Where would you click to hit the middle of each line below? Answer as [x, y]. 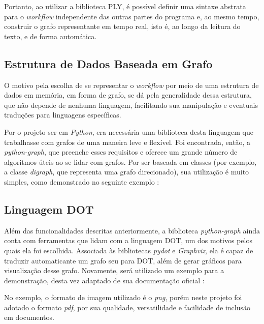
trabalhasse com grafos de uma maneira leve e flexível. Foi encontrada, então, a [127, 142]
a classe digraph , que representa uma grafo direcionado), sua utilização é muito [127, 172]
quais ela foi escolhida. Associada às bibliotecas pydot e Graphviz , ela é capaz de [129, 250]
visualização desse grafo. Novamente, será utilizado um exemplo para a [114, 270]
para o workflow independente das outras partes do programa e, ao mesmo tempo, [132, 16]
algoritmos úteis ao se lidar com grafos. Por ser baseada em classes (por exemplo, [130, 161]
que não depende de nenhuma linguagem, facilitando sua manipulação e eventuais [131, 105]
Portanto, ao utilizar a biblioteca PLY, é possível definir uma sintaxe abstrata [125, 6]
